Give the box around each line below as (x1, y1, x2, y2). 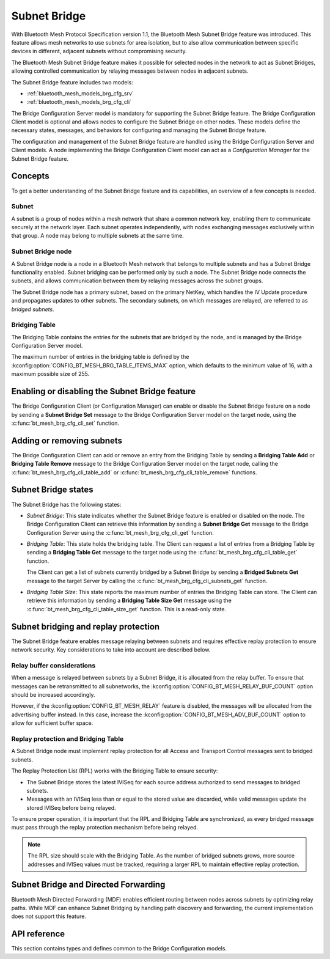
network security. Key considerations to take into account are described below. (11, 646, 211, 653)
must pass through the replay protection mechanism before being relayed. (11, 824, 199, 831)
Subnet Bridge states (11, 485, 94, 495)
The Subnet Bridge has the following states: (11, 501, 122, 508)
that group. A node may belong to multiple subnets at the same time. (11, 232, 184, 240)
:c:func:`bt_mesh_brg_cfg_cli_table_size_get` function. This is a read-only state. (26, 605, 227, 612)
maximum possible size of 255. (11, 370, 90, 378)
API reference (11, 929, 65, 939)
